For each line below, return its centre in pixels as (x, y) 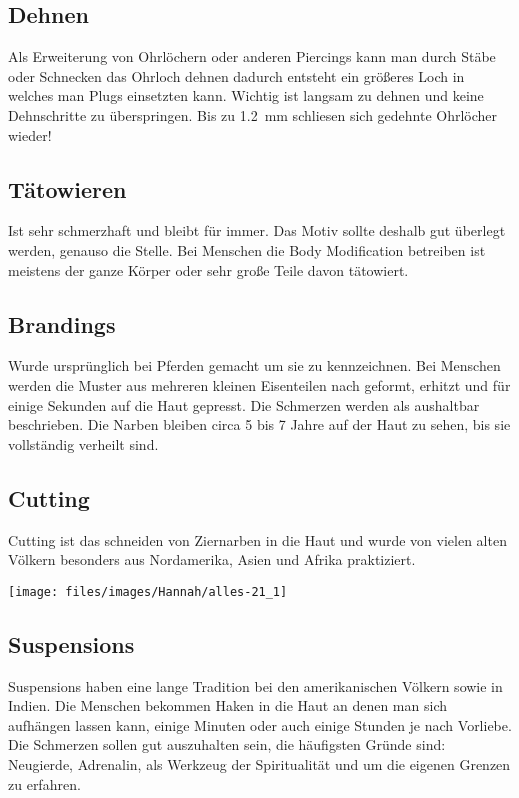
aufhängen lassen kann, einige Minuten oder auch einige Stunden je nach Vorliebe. (260, 724)
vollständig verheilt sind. (83, 443)
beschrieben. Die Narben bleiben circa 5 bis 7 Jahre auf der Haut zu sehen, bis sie (259, 424)
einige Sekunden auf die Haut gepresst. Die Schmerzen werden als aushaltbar (244, 404)
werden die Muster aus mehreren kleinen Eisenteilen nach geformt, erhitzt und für (259, 384)
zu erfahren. (44, 783)
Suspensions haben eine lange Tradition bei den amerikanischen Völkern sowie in (255, 685)
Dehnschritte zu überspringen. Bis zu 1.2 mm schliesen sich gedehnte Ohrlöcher (253, 114)
